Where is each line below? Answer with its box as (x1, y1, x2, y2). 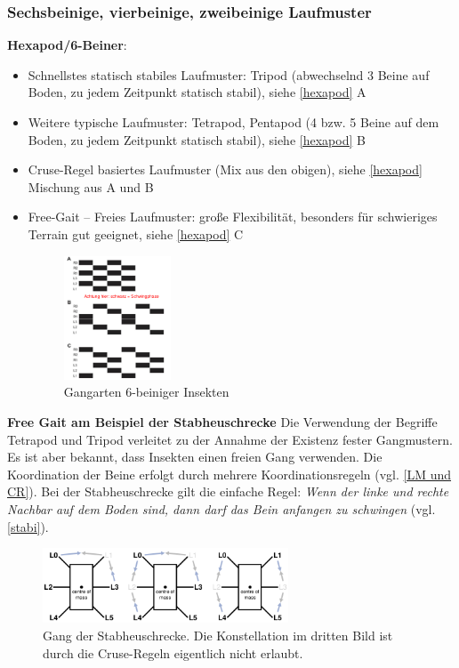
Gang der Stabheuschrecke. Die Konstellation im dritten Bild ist (43, 626, 393, 645)
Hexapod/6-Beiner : (7, 36, 127, 54)
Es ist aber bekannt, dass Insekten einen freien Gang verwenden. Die (7, 447, 382, 466)
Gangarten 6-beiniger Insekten (63, 382, 229, 401)
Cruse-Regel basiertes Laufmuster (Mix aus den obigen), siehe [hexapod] (28, 160, 423, 179)
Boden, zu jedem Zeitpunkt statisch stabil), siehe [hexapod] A (28, 83, 366, 101)
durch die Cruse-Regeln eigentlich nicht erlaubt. (43, 643, 303, 662)
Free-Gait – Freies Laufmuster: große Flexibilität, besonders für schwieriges (28, 207, 438, 226)
